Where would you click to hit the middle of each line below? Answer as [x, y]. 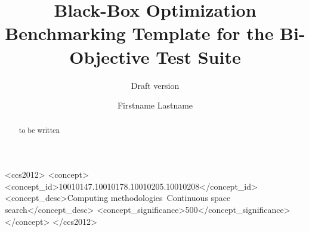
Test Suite [198, 56]
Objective [109, 56]
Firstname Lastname [155, 105]
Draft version [155, 85]
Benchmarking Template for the [139, 33]
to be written [39, 130]
